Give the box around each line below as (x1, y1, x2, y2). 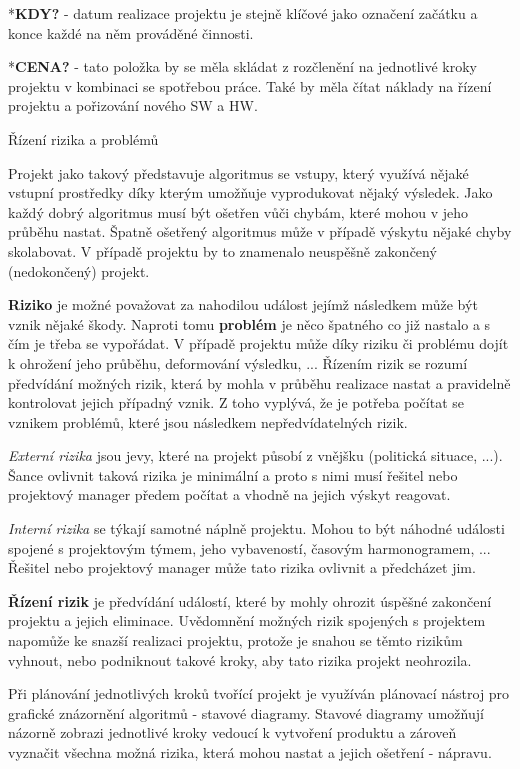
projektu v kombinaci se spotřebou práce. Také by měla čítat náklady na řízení (8, 75, 492, 96)
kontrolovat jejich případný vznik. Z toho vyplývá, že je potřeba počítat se (8, 392, 465, 413)
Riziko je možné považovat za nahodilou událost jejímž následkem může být (8, 294, 478, 315)
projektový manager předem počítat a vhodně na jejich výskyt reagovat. (8, 484, 451, 505)
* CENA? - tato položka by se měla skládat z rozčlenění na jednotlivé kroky (8, 56, 477, 77)
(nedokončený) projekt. (8, 260, 150, 281)
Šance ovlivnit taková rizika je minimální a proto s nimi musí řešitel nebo (8, 464, 458, 485)
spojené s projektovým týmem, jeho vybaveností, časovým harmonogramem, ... (8, 537, 491, 558)
